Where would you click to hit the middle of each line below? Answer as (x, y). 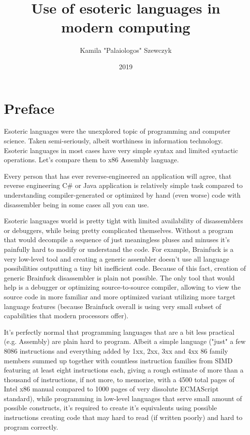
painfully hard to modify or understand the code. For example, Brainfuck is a (119, 249)
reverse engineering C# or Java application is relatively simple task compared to (123, 185)
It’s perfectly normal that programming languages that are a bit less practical (119, 332)
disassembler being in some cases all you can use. (76, 204)
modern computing (126, 27)
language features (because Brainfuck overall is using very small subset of (113, 306)
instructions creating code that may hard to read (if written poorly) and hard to (123, 417)
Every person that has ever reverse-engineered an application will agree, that (118, 176)
